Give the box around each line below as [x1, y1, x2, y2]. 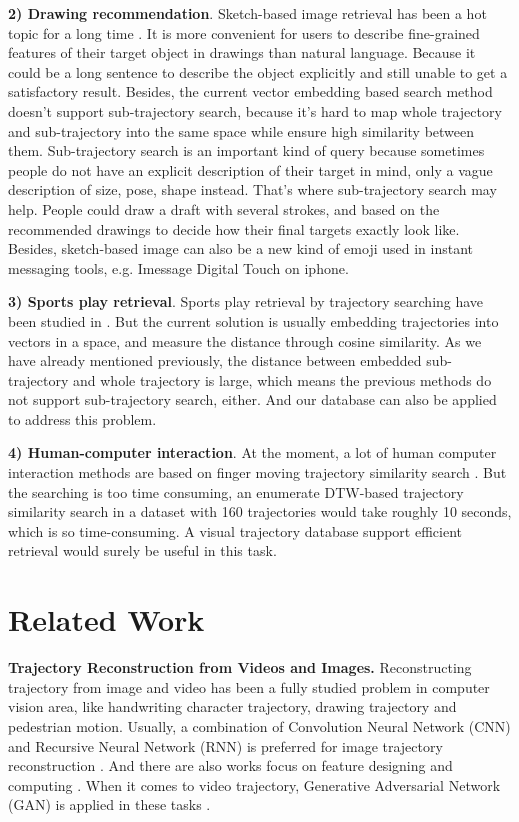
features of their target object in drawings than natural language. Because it [8, 42, 476, 63]
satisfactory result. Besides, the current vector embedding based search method [8, 81, 493, 102]
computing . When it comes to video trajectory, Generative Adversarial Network [8, 774, 501, 795]
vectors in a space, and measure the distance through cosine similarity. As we [8, 330, 482, 351]
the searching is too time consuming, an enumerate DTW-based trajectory [8, 481, 464, 502]
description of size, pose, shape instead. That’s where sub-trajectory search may [8, 179, 497, 200]
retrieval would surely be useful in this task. [8, 540, 277, 561]
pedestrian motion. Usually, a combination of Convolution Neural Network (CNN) [8, 715, 511, 736]
